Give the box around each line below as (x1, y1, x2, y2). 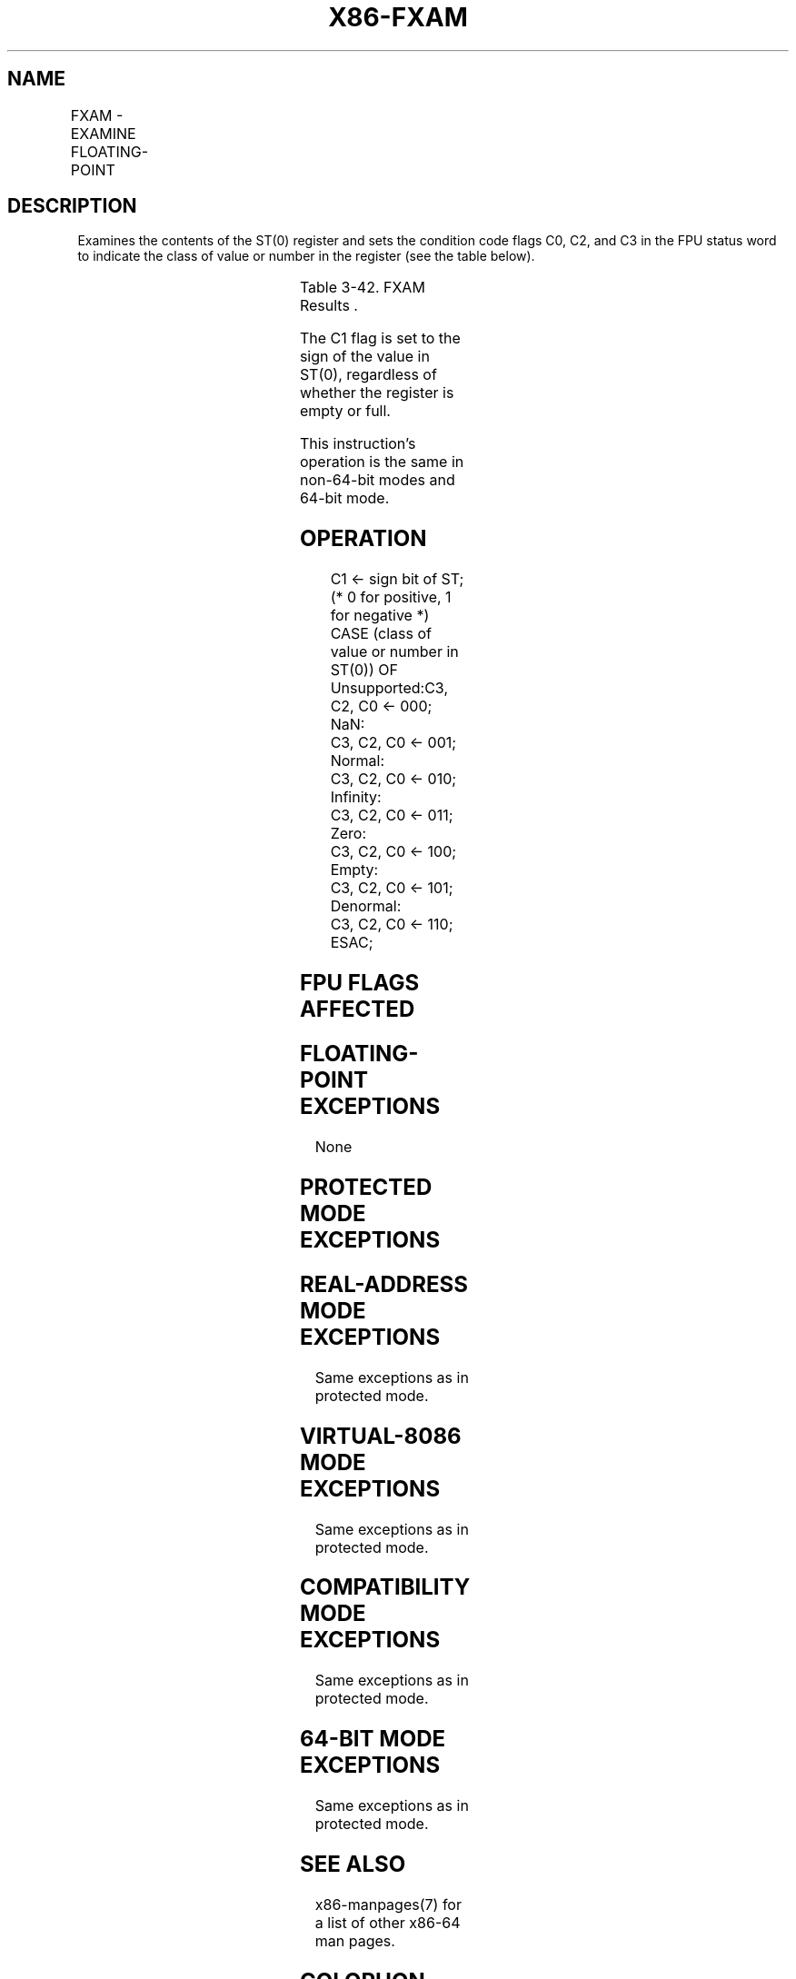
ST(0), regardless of (299, 365, 437, 384)
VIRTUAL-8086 (299, 1422, 462, 1449)
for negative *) (330, 606, 430, 625)
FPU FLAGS (299, 970, 420, 997)
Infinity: (330, 788, 382, 807)
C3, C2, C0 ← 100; (330, 842, 457, 861)
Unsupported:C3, (330, 679, 448, 698)
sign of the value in (299, 347, 430, 366)
